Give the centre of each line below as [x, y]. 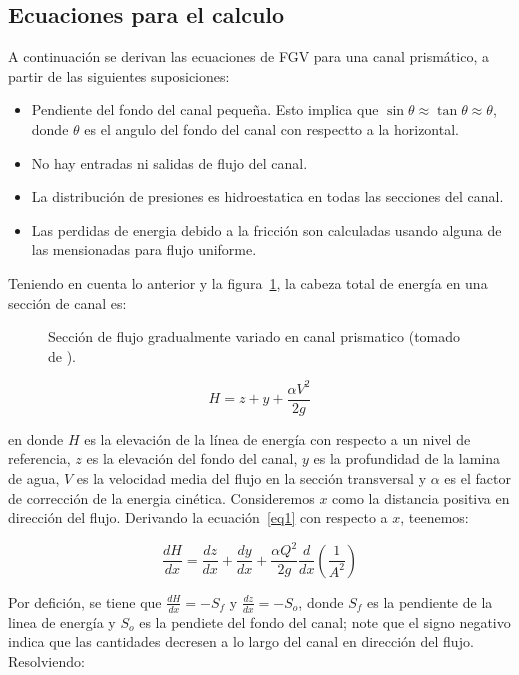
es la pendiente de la [429, 601]
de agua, [34, 478]
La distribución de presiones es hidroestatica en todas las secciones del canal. [267, 196]
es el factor [477, 478]
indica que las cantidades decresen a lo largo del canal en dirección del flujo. [241, 641]
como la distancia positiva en [421, 497]
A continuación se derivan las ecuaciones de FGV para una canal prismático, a [248, 56]
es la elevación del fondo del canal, [192, 458]
